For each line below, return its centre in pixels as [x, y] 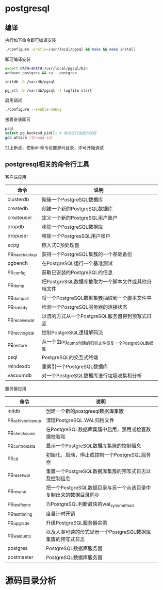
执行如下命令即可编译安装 [31, 40]
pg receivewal [21, 320]
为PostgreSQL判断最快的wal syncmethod [90, 505]
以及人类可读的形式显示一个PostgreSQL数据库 [98, 532]
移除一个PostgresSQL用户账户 [76, 236]
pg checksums [21, 433]
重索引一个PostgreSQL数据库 [75, 366]
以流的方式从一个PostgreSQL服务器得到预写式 [94, 316]
